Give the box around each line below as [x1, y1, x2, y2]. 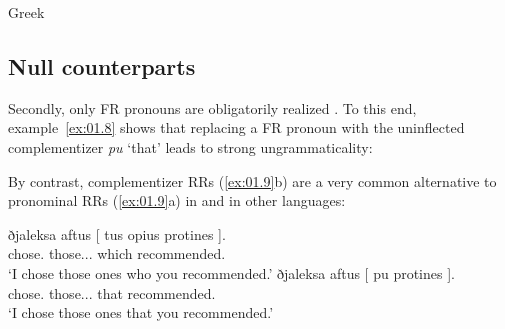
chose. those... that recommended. [8, 282, 216, 303]
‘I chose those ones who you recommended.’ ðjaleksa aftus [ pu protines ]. [8, 262, 455, 283]
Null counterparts [8, 50, 196, 81]
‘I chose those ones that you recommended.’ [8, 302, 274, 323]
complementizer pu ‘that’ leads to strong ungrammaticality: [8, 136, 373, 157]
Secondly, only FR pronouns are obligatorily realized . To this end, [8, 97, 417, 118]
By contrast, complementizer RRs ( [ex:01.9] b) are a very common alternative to [8, 170, 497, 191]
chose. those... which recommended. [8, 243, 226, 264]
